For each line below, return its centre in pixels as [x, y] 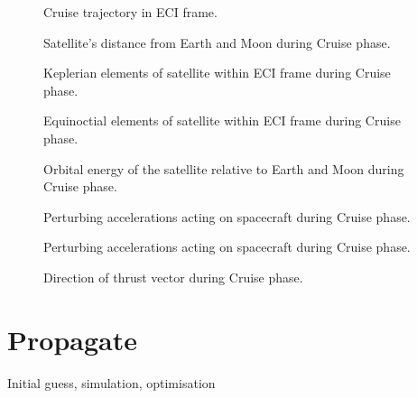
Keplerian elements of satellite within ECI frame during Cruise [217, 73]
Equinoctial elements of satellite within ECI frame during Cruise [222, 120]
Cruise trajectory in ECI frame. [130, 12]
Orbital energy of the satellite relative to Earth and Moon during [224, 168]
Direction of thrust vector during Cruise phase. [173, 277]
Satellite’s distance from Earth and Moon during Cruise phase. [217, 42]
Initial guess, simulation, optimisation [111, 382]
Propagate [72, 339]
